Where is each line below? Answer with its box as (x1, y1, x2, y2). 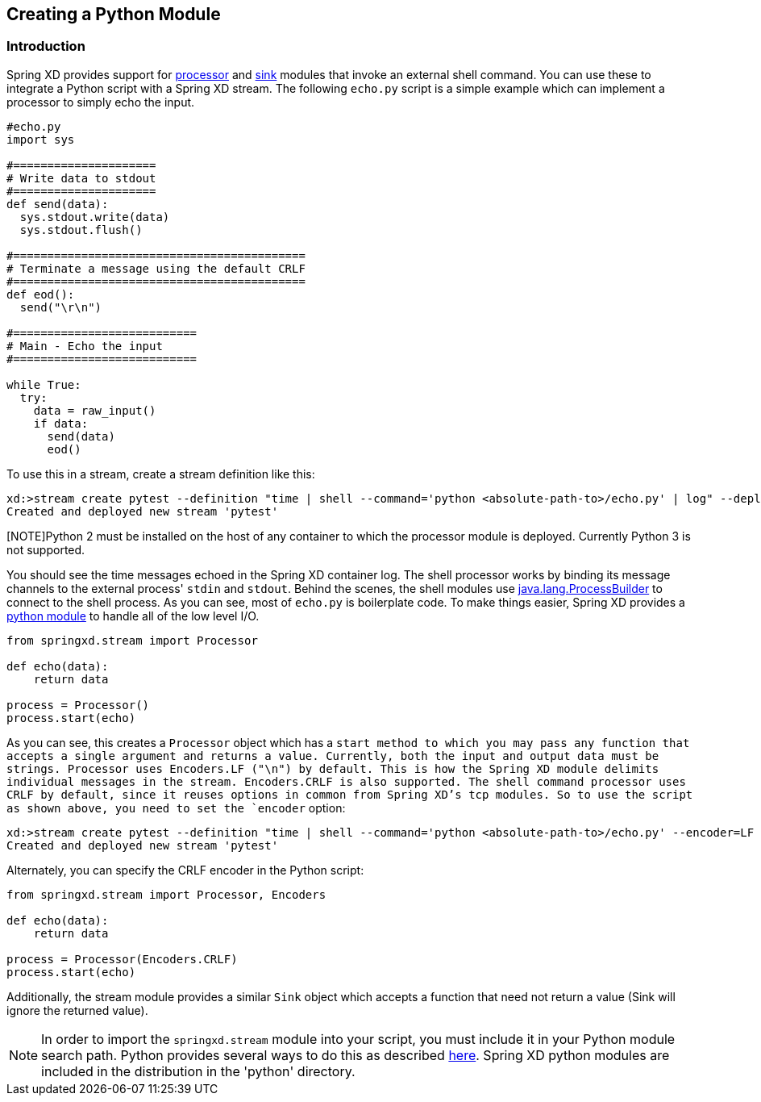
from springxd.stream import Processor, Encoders (6, 887, 326, 901)
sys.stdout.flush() (19, 223, 143, 236)
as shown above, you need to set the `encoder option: (6, 800, 346, 815)
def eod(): (6, 287, 75, 301)
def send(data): (6, 197, 109, 211)
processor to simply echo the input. (6, 94, 195, 109)
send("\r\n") (19, 300, 102, 314)
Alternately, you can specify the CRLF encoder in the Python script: (6, 862, 364, 877)
